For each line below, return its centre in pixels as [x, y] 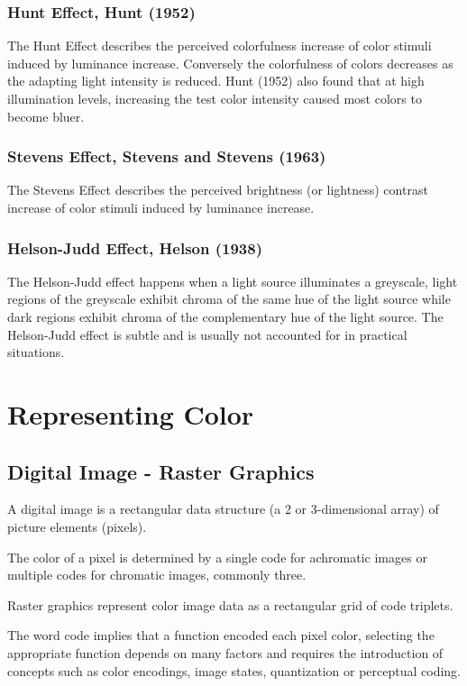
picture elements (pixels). [77, 526]
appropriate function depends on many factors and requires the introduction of [225, 652]
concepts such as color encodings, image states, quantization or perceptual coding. [234, 670]
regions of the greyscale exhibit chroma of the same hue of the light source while [229, 299]
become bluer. [46, 116]
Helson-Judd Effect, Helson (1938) [135, 247]
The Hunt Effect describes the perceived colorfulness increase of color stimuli [220, 46]
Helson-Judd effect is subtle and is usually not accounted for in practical [207, 334]
